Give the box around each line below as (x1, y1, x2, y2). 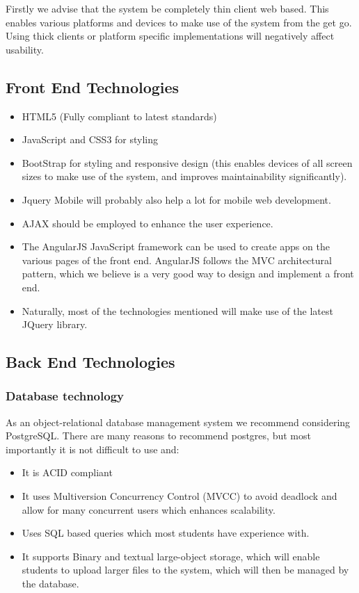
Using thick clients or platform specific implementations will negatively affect (6, 29, 335, 43)
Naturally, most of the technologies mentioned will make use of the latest (22, 303, 333, 318)
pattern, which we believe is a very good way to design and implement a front (22, 266, 354, 281)
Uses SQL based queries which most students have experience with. (22, 526, 310, 540)
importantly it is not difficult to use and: (6, 441, 179, 456)
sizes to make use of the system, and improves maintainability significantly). (22, 169, 347, 184)
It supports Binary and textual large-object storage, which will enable (22, 549, 320, 563)
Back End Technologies (6, 351, 175, 373)
